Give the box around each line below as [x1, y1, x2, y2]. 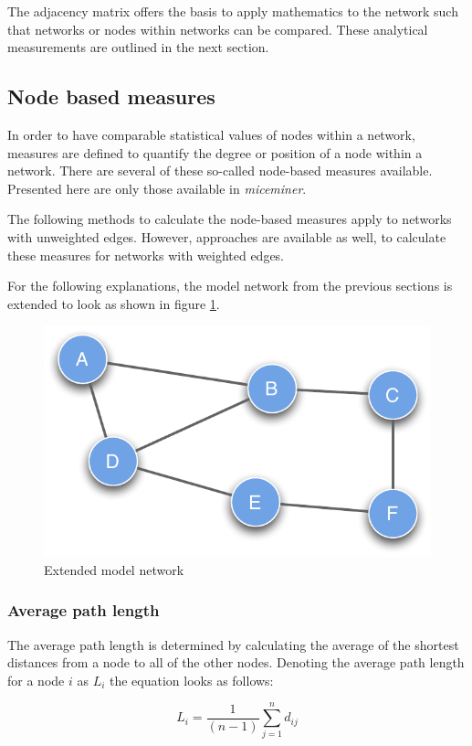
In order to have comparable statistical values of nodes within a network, [7, 124, 415, 144]
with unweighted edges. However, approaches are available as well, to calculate [7, 227, 446, 246]
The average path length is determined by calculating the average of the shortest [7, 634, 459, 654]
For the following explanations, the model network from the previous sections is [7, 276, 453, 295]
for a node [7, 670, 65, 689]
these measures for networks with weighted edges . [7, 245, 285, 264]
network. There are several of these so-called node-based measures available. [7, 161, 433, 180]
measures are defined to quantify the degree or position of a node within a [7, 143, 423, 162]
